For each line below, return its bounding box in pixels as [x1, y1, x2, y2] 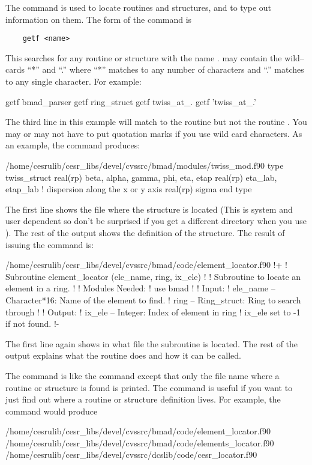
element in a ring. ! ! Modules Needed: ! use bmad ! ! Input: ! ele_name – [5, 282, 275, 294]
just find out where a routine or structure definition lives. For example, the [5, 393, 281, 406]
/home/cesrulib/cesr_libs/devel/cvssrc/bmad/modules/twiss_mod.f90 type [5, 159, 284, 171]
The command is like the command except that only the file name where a [5, 369, 280, 381]
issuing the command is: [5, 238, 94, 251]
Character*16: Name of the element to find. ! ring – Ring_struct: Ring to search [5, 293, 301, 306]
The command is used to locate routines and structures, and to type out [5, 1, 272, 13]
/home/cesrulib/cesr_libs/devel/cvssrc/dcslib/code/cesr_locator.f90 [5, 448, 257, 461]
